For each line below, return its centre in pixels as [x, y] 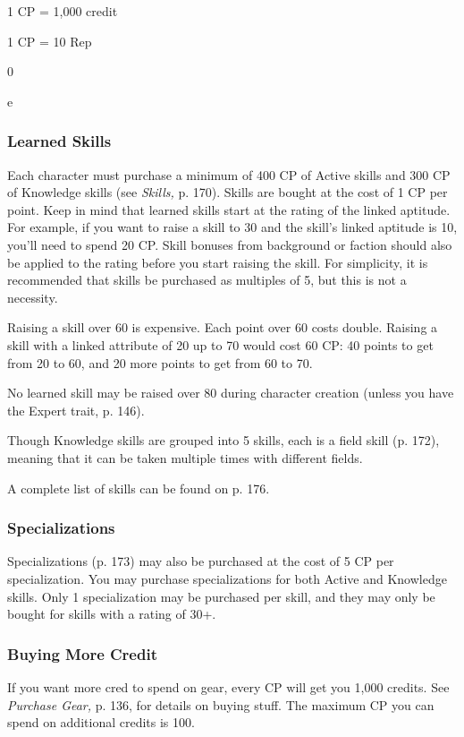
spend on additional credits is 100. [101, 722]
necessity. [33, 297]
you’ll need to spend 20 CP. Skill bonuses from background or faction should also [230, 244]
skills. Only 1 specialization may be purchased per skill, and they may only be [221, 596]
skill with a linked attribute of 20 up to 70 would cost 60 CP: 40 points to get [220, 344]
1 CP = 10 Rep [50, 41]
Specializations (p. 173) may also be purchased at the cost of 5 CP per [201, 561]
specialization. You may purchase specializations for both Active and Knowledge [227, 578]
